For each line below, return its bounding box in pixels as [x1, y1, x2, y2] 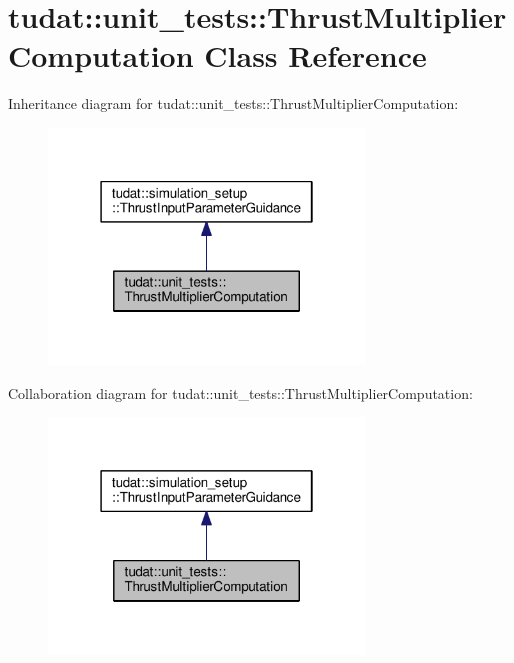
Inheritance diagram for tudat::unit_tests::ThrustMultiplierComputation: [8, 93, 459, 114]
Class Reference [204, 35, 427, 76]
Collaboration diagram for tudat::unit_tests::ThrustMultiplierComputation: [8, 382, 473, 403]
